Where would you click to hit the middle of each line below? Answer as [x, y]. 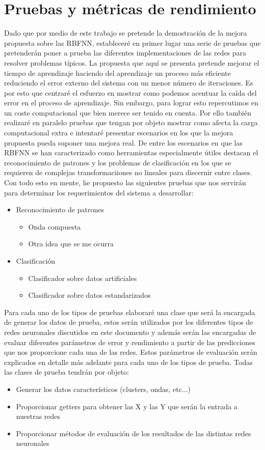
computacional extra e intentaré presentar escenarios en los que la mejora [119, 133]
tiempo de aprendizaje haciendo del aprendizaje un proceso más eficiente [117, 73]
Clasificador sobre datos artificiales [83, 278]
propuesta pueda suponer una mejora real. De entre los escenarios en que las [123, 142]
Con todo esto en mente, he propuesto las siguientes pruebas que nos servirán [125, 182]
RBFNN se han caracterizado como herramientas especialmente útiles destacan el [131, 152]
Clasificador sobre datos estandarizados [89, 295]
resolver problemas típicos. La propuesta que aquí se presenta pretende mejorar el [132, 62]
